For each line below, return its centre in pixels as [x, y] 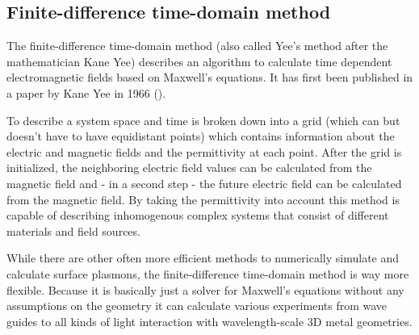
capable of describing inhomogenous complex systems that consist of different [198, 215]
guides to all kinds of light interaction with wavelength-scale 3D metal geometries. [209, 321]
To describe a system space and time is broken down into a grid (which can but [203, 120]
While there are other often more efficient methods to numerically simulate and [203, 258]
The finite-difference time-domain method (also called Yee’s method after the [197, 46]
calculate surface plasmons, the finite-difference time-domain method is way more [208, 273]
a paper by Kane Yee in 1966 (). [86, 92]
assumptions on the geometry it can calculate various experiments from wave [197, 306]
